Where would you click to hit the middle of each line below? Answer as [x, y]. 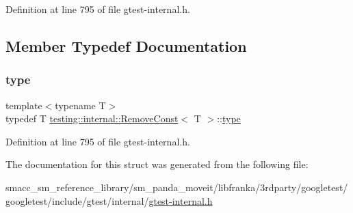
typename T [80, 105]
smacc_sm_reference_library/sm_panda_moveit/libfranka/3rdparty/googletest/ [177, 187]
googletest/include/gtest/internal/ [77, 200]
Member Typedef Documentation [126, 45]
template [24, 105]
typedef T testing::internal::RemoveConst [92, 118]
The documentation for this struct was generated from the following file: [157, 164]
